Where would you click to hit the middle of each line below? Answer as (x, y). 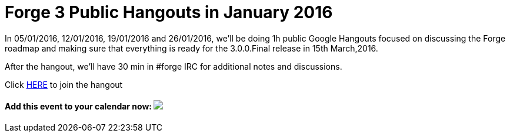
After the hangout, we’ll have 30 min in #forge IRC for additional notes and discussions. (174, 66)
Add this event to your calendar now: (79, 107)
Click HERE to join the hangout (64, 84)
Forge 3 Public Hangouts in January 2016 (169, 12)
